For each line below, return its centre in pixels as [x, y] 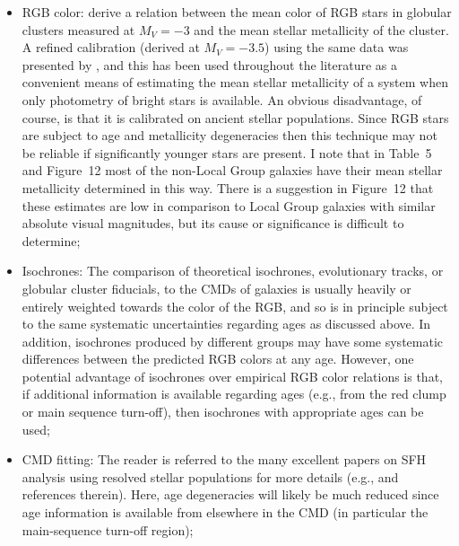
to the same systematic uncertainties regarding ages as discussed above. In [226, 324]
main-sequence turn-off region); [108, 529]
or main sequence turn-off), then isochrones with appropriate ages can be [223, 412]
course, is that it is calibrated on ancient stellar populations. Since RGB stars [235, 117]
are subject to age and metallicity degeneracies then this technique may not [229, 135]
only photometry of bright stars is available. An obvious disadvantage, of [222, 99]
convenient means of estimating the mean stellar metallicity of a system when [235, 82]
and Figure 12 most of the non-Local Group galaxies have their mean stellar [232, 170]
